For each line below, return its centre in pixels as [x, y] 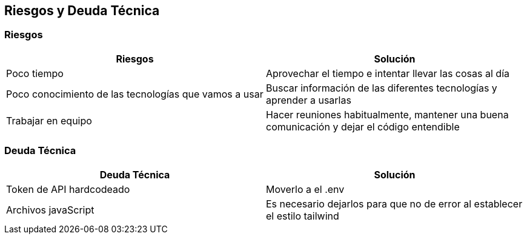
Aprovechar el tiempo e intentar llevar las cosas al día [388, 73]
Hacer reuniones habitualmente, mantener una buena [387, 114]
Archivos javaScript [50, 210]
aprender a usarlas [309, 100]
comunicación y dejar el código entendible [363, 126]
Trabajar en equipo [49, 120]
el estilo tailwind [303, 216]
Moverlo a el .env [305, 189]
